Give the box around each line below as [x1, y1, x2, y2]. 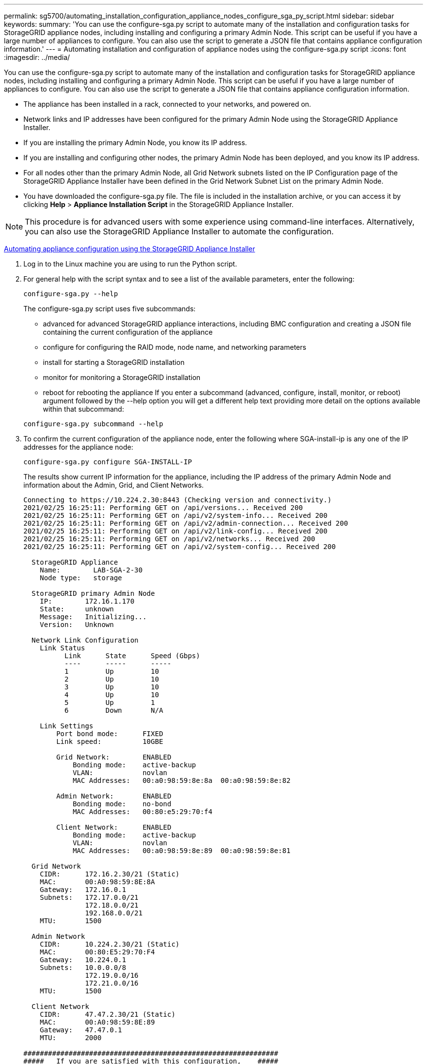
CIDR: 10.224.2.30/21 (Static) [39, 940, 180, 948]
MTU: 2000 [39, 1034, 102, 1042]
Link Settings [39, 722, 94, 730]
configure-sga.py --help [23, 290, 118, 298]
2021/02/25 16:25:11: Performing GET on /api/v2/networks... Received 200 [23, 535, 315, 543]
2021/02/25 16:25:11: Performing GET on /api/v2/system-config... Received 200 [23, 543, 336, 551]
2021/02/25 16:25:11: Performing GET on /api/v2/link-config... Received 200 [23, 527, 328, 535]
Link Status [39, 644, 85, 652]
